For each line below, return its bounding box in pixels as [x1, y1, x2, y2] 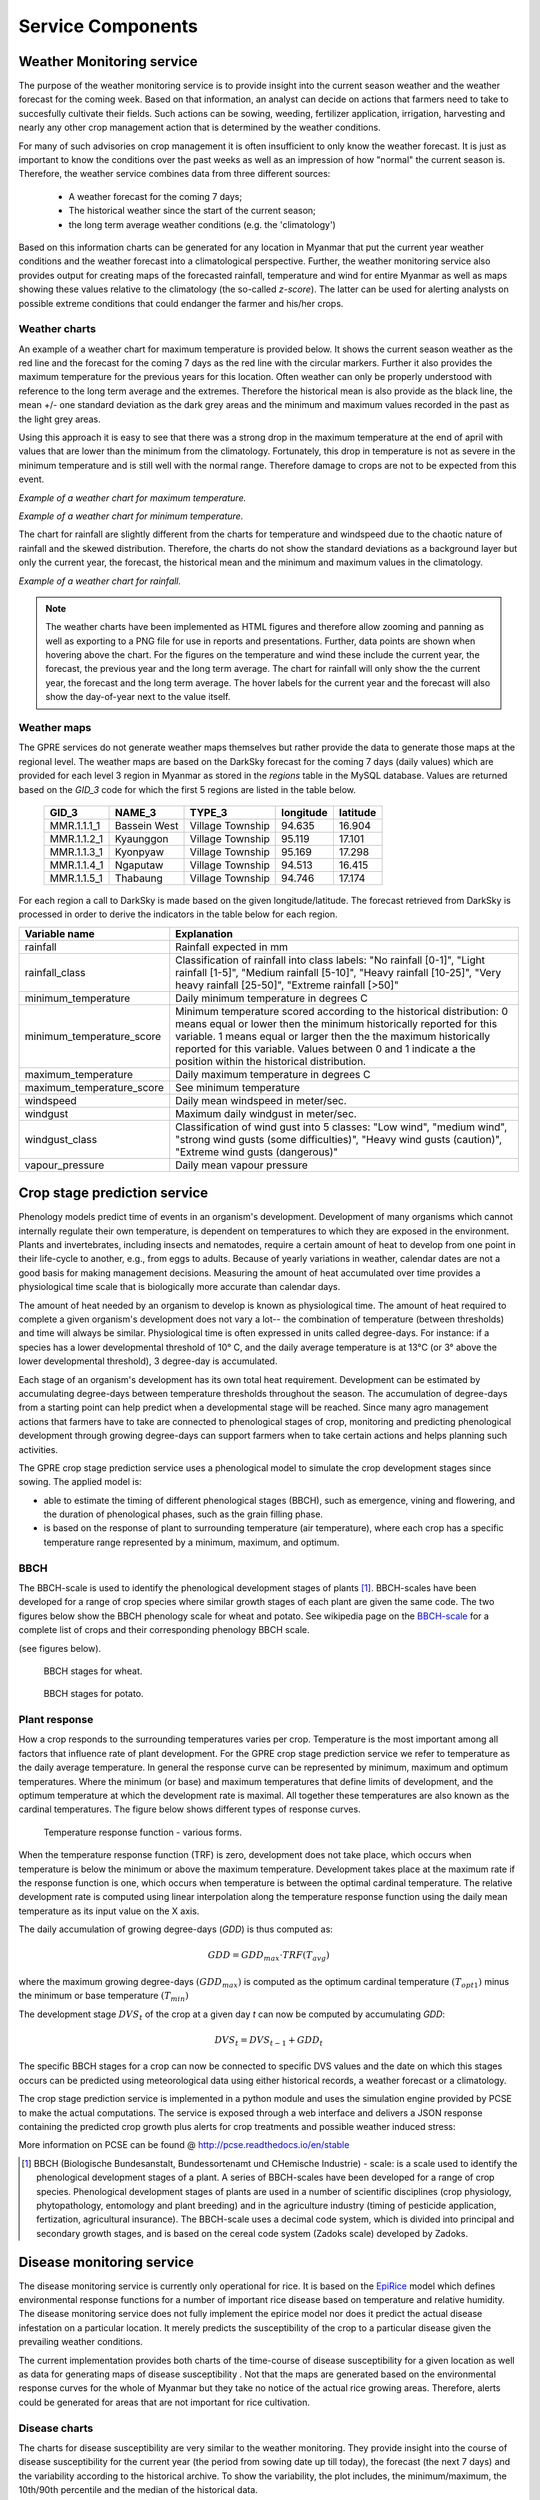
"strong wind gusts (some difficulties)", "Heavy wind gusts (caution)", [175, 1132, 503, 1146]
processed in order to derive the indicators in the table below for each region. [18, 908, 339, 920]
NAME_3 [114, 805, 157, 819]
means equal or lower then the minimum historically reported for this [175, 1016, 498, 1030]
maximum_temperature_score [24, 1080, 165, 1094]
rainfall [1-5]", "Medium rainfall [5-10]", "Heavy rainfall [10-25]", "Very [175, 965, 502, 979]
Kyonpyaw [114, 845, 165, 859]
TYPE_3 [189, 805, 228, 819]
